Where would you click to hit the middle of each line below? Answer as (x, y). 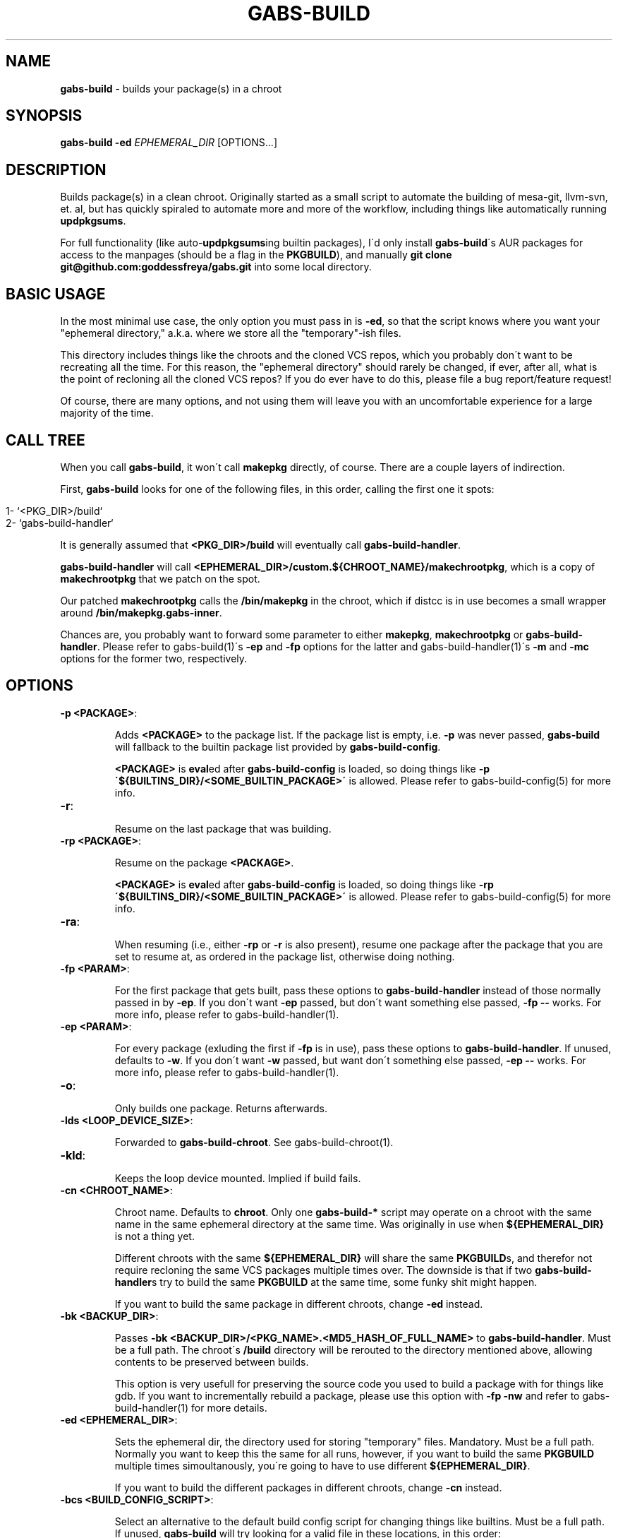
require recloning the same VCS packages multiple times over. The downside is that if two (323, 1270)
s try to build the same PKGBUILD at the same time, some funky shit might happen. (345, 1282)
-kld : (73, 1155)
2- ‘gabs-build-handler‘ (60, 523)
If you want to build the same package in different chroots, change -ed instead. (299, 1304)
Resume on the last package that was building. (223, 828)
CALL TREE (46, 440)
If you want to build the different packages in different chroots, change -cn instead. (308, 1487)
